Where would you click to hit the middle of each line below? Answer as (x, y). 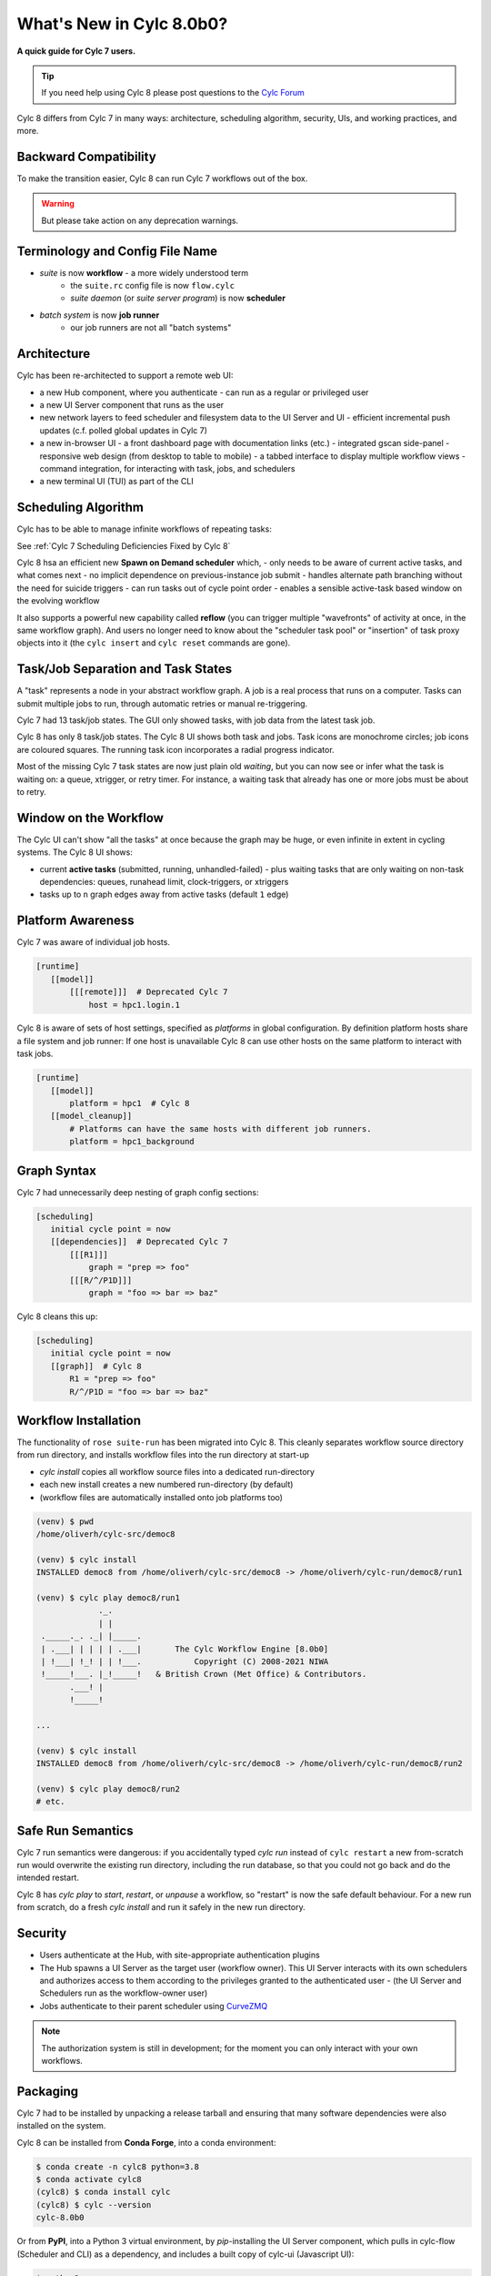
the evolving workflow (58, 601)
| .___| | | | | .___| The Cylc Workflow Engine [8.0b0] (185, 1649)
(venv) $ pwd (65, 1521)
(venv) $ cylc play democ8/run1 (108, 1597)
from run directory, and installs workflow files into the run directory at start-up (163, 1455)
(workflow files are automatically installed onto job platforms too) (161, 1497)
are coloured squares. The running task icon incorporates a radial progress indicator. (176, 749)
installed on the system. (61, 2126)
